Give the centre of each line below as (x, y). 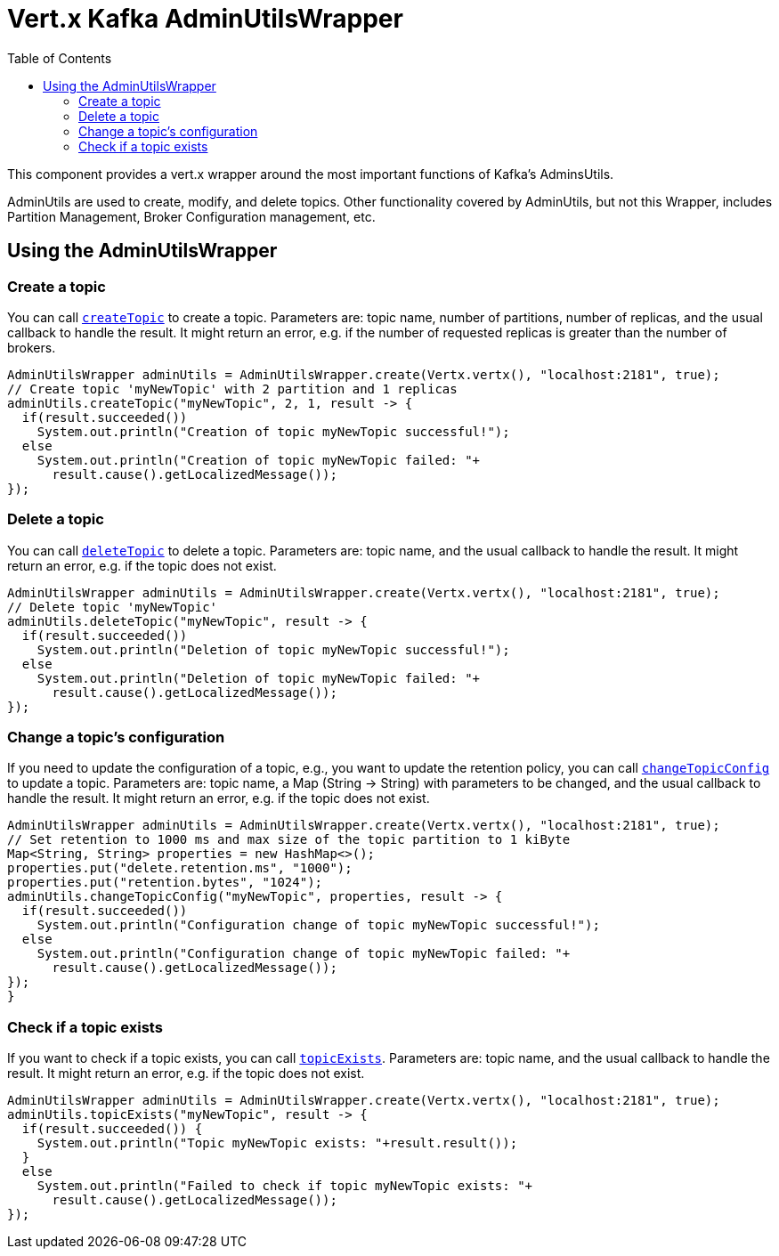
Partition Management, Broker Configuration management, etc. (191, 216)
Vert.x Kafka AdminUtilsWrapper (205, 19)
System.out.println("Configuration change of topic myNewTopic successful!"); (318, 925)
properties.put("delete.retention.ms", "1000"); (180, 868)
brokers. (32, 347)
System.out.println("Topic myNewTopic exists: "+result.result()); (277, 1143)
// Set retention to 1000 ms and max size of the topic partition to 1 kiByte (289, 840)
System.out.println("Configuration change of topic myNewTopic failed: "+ (304, 954)
